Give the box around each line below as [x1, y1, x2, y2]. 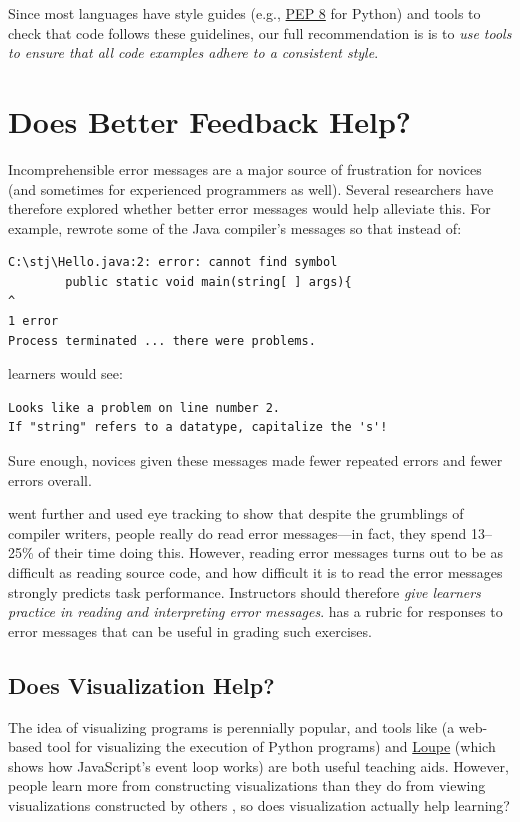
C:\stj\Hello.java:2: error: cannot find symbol [8, 255, 338, 270]
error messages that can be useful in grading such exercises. [8, 620, 372, 641]
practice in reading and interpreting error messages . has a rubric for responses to [8, 601, 503, 622]
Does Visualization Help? [8, 669, 275, 700]
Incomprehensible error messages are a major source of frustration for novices [8, 158, 482, 179]
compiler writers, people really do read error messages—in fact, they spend [8, 522, 467, 543]
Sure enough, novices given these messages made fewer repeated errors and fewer [8, 450, 503, 471]
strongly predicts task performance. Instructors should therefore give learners [8, 581, 481, 602]
